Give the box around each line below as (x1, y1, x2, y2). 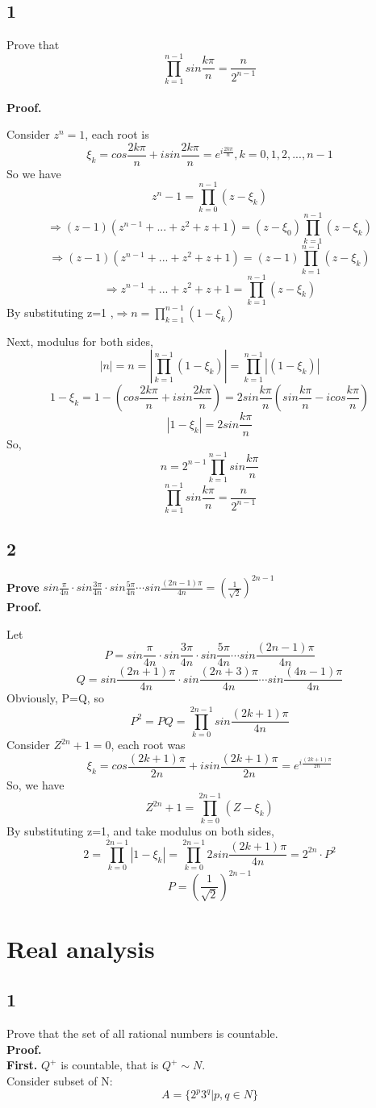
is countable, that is (61, 1056, 159, 1073)
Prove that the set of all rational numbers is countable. (6, 1025, 278, 1042)
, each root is (85, 126, 149, 143)
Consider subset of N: (6, 1073, 113, 1089)
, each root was (111, 736, 186, 753)
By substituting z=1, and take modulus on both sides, (6, 823, 274, 839)
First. (6, 1056, 38, 1073)
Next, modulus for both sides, (6, 332, 153, 349)
